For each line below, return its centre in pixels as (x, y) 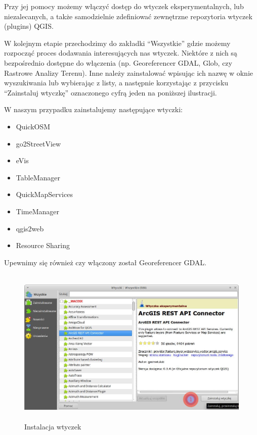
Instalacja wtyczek (53, 426)
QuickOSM (33, 126)
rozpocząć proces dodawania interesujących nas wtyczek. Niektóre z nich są (121, 53)
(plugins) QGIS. (29, 26)
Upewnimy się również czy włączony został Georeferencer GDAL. (105, 262)
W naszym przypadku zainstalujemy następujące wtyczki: (93, 109)
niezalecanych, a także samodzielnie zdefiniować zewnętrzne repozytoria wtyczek (128, 16)
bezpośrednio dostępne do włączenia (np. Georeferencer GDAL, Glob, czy (118, 62)
